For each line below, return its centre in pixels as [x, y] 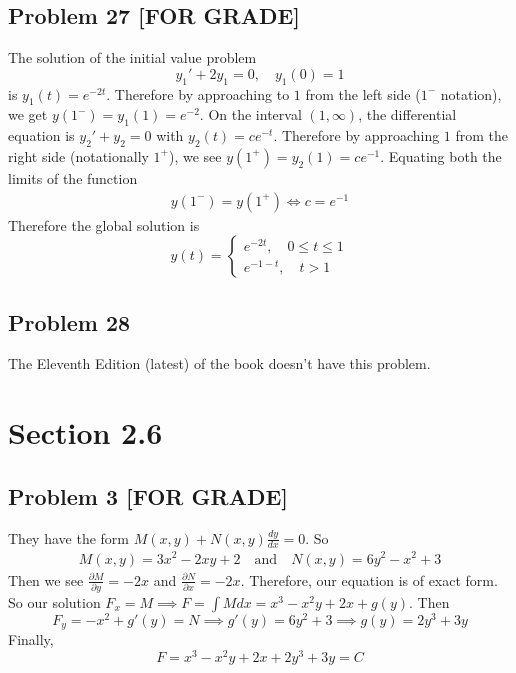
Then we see [46, 579]
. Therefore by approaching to [198, 93]
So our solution [54, 601]
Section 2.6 [85, 432]
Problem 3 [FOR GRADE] [148, 495]
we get [28, 114]
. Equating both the [441, 155]
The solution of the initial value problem [132, 57]
